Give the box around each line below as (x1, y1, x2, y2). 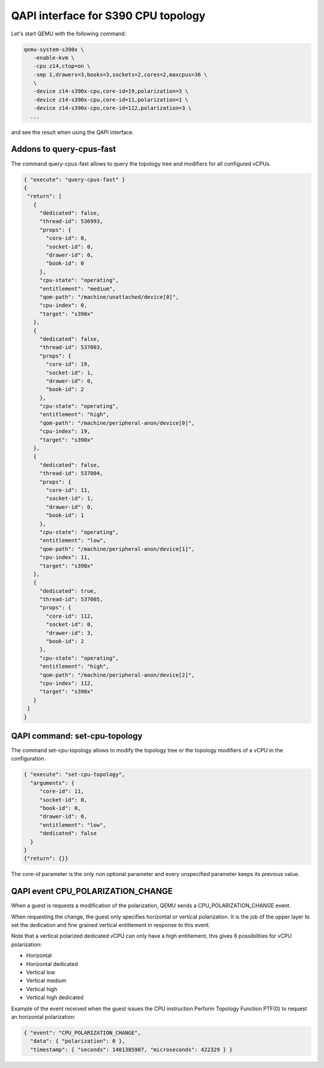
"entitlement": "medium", (39, 285, 116, 292)
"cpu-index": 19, (39, 428, 91, 435)
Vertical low (26, 968, 55, 976)
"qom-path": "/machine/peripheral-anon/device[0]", (39, 419, 195, 426)
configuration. (11, 755, 46, 762)
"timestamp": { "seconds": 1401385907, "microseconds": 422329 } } (30, 1046, 233, 1053)
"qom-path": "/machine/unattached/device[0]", (39, 294, 179, 300)
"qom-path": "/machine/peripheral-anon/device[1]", (39, 545, 195, 552)
